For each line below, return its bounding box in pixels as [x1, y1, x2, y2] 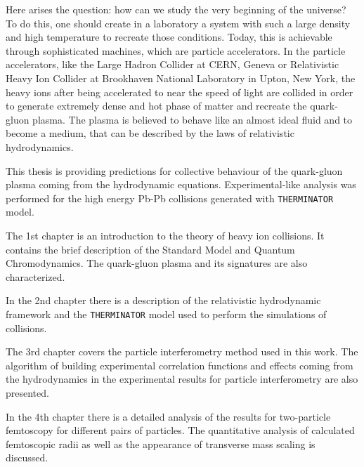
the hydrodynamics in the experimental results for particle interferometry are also [6, 371, 358, 386]
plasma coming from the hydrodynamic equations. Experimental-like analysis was [6, 177, 356, 192]
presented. [6, 385, 49, 400]
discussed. [6, 450, 48, 465]
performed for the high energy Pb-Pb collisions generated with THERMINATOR [6, 190, 334, 205]
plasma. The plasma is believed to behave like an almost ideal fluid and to [32, 112, 353, 126]
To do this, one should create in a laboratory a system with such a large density [6, 15, 351, 30]
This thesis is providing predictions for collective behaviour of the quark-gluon [6, 163, 343, 178]
